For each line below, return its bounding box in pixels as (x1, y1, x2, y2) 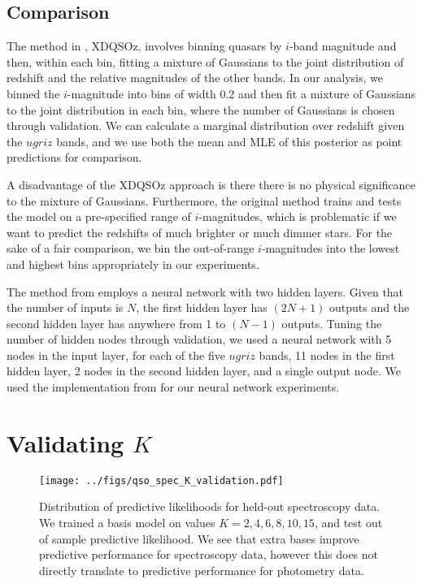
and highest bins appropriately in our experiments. (7, 255, 259, 272)
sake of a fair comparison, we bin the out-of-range (7, 240, 255, 257)
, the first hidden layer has (136, 299, 268, 316)
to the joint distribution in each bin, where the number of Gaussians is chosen (7, 101, 395, 118)
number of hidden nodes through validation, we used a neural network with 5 (7, 331, 392, 348)
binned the (7, 84, 60, 102)
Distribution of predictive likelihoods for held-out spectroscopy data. (39, 498, 381, 515)
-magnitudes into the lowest (261, 240, 400, 257)
